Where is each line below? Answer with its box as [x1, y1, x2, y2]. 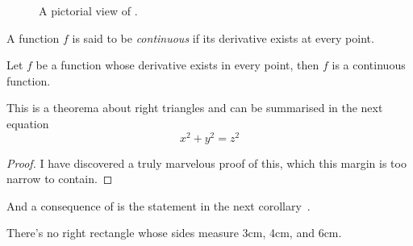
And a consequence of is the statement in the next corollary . [6, 197, 311, 214]
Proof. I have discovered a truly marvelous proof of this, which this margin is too [6, 154, 407, 171]
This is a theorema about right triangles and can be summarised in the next [6, 99, 383, 116]
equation [6, 115, 49, 131]
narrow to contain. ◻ [6, 170, 113, 187]
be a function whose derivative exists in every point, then [35, 56, 319, 73]
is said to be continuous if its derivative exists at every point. [72, 29, 374, 46]
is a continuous [332, 56, 406, 73]
